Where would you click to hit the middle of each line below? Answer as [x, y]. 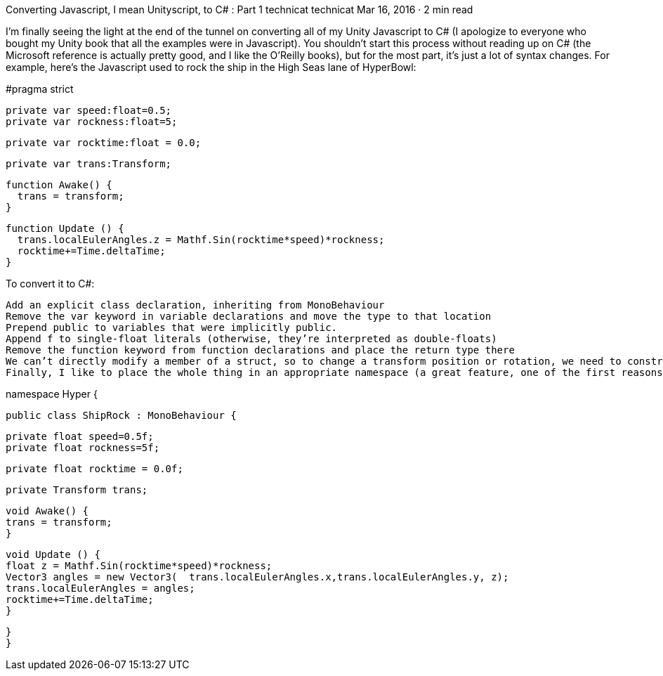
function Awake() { [59, 185]
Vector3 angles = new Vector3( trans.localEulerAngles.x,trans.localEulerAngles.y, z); [257, 577]
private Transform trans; [77, 490]
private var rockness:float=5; [92, 122]
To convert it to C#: [50, 284]
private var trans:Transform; [89, 164]
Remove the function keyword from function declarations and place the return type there [260, 350]
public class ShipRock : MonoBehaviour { [121, 415]
